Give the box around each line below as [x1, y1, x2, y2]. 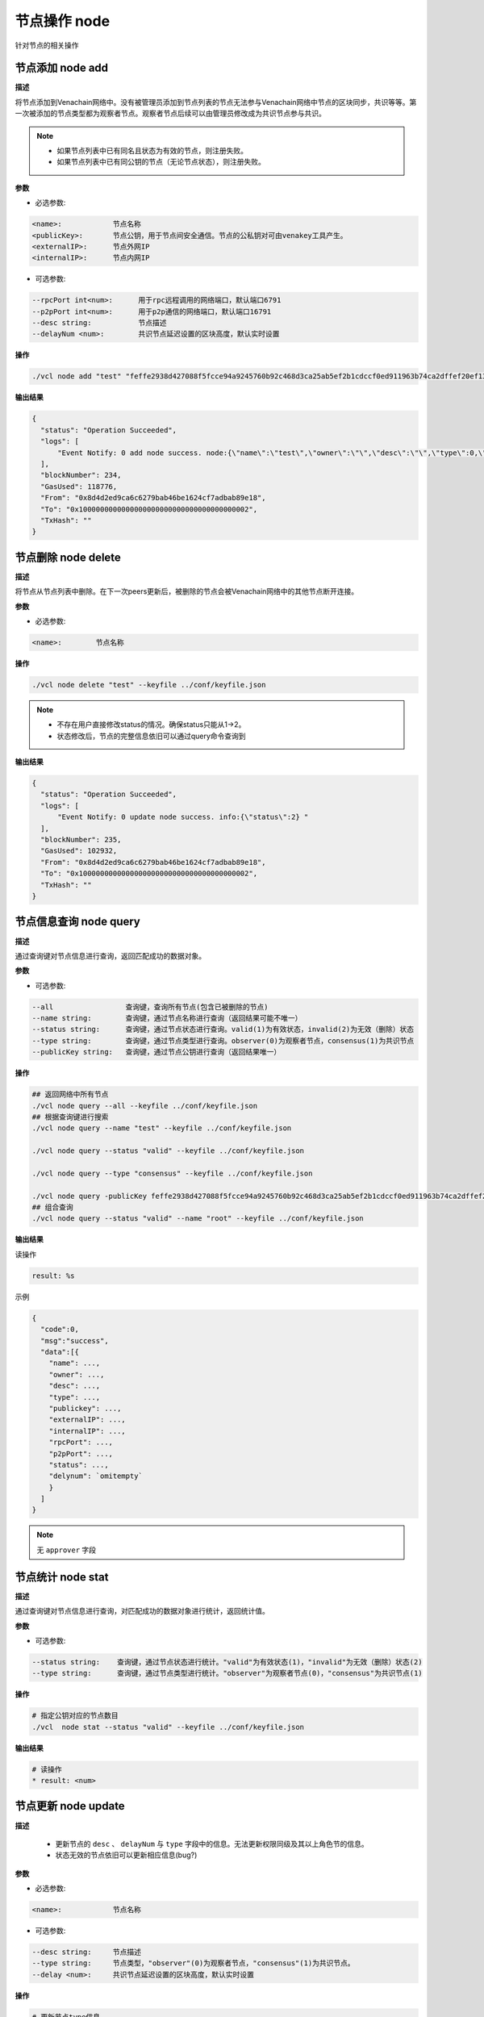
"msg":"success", [40, 1336, 109, 1345]
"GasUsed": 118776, [40, 482, 118, 491]
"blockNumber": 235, [40, 835, 122, 845]
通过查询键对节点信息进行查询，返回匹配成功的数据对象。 [15, 950, 206, 960]
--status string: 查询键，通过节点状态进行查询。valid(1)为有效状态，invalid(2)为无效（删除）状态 [31, 1025, 415, 1034]
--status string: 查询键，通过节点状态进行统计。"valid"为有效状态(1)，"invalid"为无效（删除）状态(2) [31, 1657, 423, 1666]
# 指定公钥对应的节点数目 [31, 1711, 119, 1720]
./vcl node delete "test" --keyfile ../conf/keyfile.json [31, 680, 266, 689]
